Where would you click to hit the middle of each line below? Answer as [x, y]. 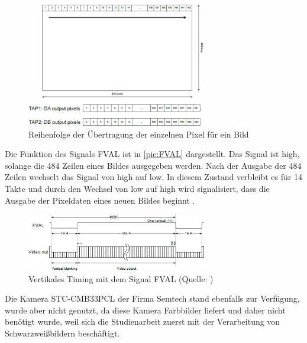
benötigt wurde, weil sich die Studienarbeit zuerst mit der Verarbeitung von [143, 321]
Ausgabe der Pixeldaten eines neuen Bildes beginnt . [100, 200]
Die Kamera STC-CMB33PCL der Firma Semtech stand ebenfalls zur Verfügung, [152, 298]
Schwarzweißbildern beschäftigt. [62, 333]
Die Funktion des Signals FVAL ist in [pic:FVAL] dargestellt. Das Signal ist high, [152, 154]
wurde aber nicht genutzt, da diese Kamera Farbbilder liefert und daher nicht [145, 310]
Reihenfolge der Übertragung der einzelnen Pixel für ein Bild [139, 134]
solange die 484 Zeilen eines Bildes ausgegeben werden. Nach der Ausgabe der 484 [153, 165]
